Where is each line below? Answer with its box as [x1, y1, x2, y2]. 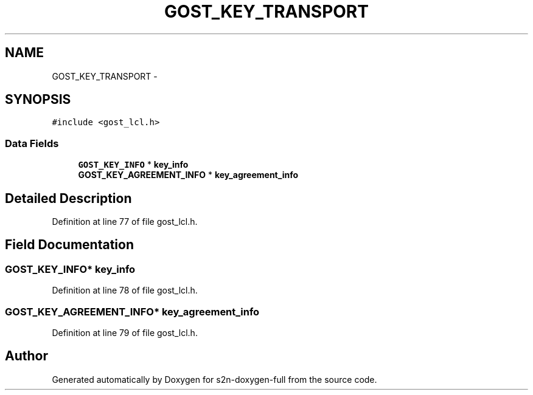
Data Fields [5, 137, 59, 149]
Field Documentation [5, 237, 134, 253]
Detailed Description [5, 190, 132, 206]
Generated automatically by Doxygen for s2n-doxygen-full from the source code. [52, 374, 377, 385]
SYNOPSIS [5, 92, 71, 108]
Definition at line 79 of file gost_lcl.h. [52, 328, 198, 338]
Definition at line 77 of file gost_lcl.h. [52, 216, 198, 227]
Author [5, 348, 48, 364]
